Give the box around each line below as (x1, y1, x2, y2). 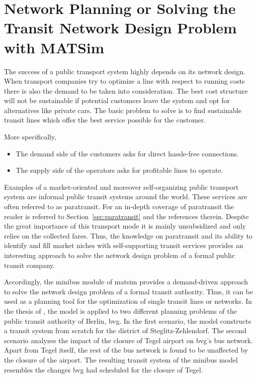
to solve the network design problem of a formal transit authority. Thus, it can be (4, 286, 253, 296)
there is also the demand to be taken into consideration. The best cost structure (4, 85, 248, 96)
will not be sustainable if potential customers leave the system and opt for (4, 95, 230, 106)
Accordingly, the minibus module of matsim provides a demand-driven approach (4, 276, 248, 287)
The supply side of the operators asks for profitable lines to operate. (15, 165, 223, 175)
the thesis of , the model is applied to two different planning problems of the (4, 305, 237, 316)
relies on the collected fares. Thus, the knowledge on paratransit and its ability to (4, 230, 253, 241)
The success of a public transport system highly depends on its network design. (4, 66, 246, 76)
